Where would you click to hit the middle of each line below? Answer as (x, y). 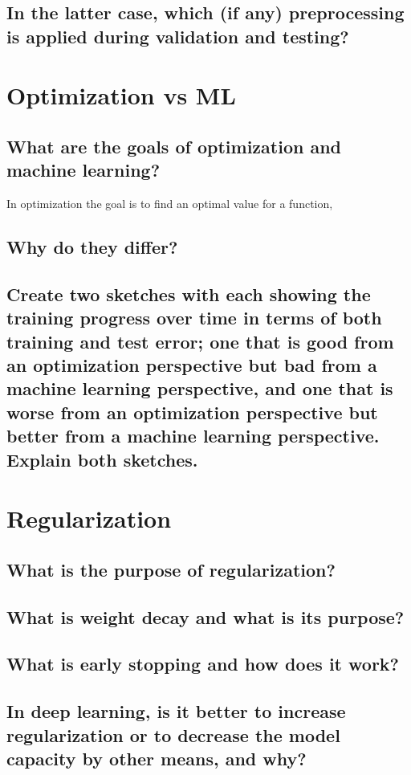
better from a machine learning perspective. (193, 436)
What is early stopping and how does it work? (203, 664)
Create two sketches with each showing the (189, 294)
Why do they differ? (92, 247)
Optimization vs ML (121, 95)
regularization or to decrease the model (173, 734)
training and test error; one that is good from (200, 341)
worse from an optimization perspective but (192, 412)
